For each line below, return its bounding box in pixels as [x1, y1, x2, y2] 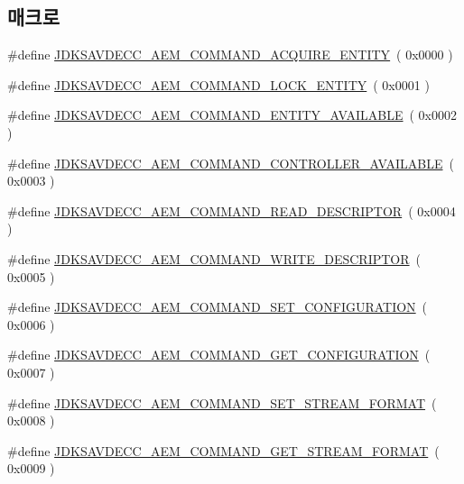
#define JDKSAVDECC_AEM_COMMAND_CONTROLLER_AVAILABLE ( [7, 153, 454, 172]
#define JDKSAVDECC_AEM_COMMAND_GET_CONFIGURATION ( [7, 345, 431, 364]
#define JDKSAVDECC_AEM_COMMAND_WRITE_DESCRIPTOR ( [7, 249, 421, 268]
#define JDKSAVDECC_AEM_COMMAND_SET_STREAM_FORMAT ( [7, 393, 437, 412]
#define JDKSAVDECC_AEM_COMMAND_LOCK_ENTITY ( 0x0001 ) [7, 75, 430, 94]
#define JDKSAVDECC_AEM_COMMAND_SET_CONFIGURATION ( [7, 297, 428, 316]
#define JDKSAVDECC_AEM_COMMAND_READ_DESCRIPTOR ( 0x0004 [7, 201, 456, 220]
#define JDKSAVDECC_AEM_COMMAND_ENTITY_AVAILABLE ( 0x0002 [7, 105, 458, 124]
